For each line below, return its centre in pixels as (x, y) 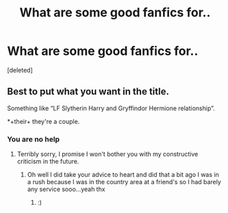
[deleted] (20, 70)
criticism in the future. (48, 162)
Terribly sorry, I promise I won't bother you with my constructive (107, 154)
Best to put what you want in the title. (88, 91)
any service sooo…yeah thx (66, 189)
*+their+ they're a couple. (43, 121)
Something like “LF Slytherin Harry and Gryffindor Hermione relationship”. (111, 108)
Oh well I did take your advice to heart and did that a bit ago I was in (123, 175)
